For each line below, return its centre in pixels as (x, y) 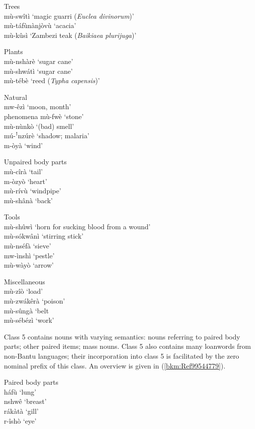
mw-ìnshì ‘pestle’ (29, 255)
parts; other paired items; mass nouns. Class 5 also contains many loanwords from (127, 346)
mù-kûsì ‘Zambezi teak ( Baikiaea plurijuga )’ (70, 35)
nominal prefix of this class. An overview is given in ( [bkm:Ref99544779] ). (115, 365)
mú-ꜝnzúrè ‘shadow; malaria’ (47, 136)
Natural (16, 97)
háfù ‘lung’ (20, 391)
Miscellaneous (25, 281)
